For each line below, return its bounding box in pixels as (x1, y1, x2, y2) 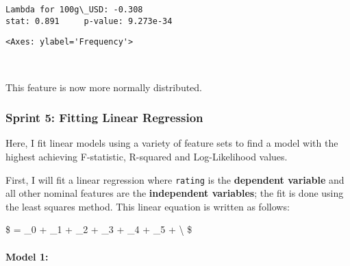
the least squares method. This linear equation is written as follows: (5, 199, 290, 213)
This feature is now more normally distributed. (5, 80, 203, 94)
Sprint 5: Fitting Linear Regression (5, 109, 203, 126)
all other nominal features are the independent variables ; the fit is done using (5, 186, 344, 200)
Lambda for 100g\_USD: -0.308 (5, 5, 143, 14)
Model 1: (5, 249, 49, 263)
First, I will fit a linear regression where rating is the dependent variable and (5, 172, 345, 186)
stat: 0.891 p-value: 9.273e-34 (5, 16, 173, 26)
